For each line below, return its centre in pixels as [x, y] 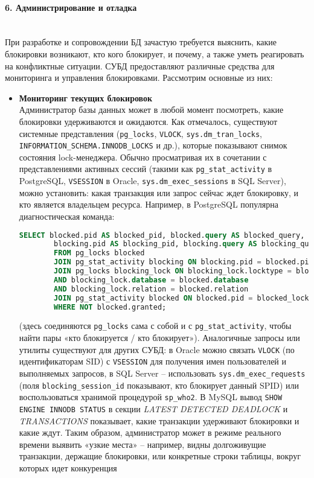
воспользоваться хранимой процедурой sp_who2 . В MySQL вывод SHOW [151, 397]
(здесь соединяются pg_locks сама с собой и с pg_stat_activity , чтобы [155, 326]
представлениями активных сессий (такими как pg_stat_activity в [146, 169]
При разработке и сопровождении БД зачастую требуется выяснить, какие [141, 42]
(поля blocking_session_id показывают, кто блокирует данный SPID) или [159, 385]
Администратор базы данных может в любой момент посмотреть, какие [151, 110]
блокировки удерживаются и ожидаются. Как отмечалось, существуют [148, 121]
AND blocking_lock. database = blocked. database [151, 280]
